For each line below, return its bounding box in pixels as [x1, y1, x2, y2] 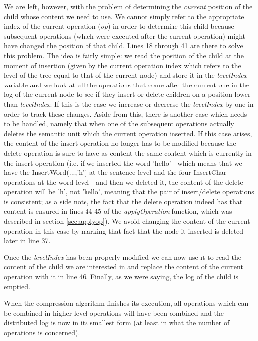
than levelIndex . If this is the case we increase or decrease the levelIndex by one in [4, 98, 254, 109]
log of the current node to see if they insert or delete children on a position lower [4, 89, 251, 99]
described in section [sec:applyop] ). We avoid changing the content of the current [4, 216, 250, 226]
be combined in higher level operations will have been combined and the [4, 307, 224, 318]
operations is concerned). [4, 327, 80, 337]
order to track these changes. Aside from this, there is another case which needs [4, 108, 247, 119]
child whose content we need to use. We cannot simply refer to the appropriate [4, 11, 244, 21]
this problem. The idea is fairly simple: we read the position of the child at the [4, 50, 244, 60]
